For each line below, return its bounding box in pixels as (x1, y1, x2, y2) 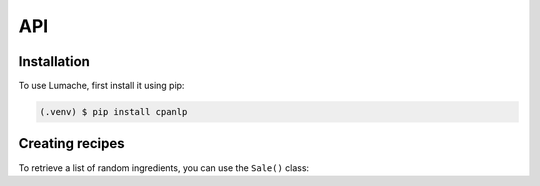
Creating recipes (18, 135, 125, 152)
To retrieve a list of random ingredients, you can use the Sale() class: (18, 161, 310, 174)
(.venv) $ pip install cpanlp (39, 106, 188, 118)
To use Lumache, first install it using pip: (18, 80, 185, 92)
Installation (18, 53, 90, 70)
